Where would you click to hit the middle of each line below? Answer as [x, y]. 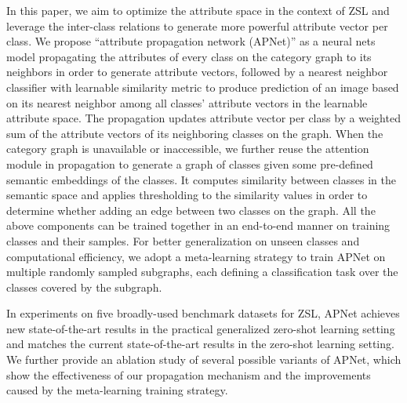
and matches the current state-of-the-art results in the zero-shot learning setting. [200, 344]
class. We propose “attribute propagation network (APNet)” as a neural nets [191, 41]
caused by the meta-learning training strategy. [117, 390]
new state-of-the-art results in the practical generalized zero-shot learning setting [201, 328]
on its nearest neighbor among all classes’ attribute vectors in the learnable [187, 102]
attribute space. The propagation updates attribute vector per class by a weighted [203, 118]
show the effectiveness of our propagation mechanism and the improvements [189, 374]
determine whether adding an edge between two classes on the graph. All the [191, 210]
